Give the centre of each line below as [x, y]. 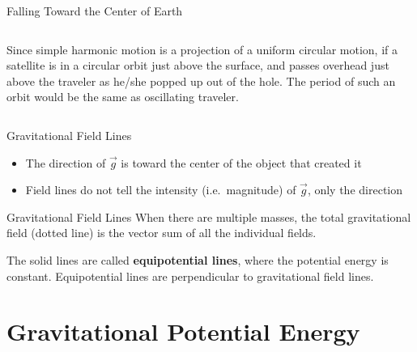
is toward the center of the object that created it [241, 162]
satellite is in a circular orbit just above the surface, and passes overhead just [198, 65]
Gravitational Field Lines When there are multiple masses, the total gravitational [209, 216]
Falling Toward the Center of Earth [95, 11]
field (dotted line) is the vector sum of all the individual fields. [162, 233]
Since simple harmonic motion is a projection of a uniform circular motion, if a [202, 49]
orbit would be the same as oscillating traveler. [123, 97]
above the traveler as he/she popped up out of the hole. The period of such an [201, 81]
